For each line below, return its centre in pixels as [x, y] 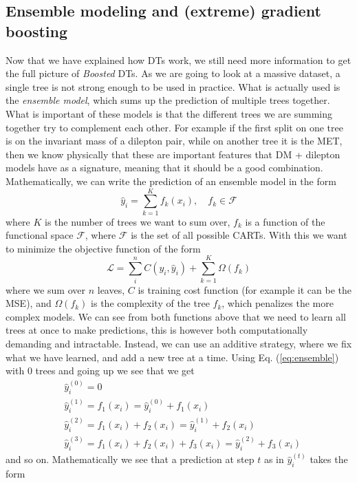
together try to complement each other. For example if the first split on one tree [174, 127]
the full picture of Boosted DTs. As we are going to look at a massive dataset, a [173, 73]
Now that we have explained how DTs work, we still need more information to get [178, 60]
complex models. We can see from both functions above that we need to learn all [176, 316]
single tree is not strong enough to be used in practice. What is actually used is [173, 86]
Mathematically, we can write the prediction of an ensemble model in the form [171, 181]
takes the [329, 459]
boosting [37, 31]
